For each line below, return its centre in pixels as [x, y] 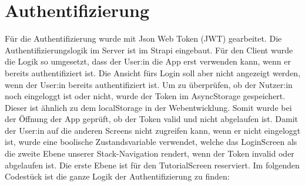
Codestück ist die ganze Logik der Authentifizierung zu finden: [117, 176]
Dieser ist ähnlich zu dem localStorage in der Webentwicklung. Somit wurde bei [148, 107]
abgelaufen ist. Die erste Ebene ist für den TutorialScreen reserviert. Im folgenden [152, 165]
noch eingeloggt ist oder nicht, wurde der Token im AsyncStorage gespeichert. [145, 96]
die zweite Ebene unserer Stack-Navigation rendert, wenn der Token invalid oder [150, 153]
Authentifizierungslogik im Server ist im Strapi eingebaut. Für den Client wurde [149, 50]
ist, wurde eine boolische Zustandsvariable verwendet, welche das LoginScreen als [151, 142]
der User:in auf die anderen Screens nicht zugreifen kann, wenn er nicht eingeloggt [153, 130]
